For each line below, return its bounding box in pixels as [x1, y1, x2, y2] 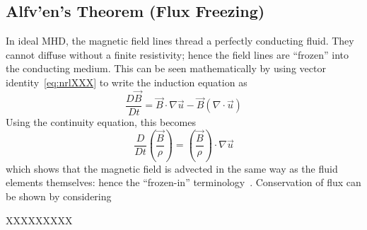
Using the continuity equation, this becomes [6, 114, 196, 129]
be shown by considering [6, 189, 112, 204]
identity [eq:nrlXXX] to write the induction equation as [6, 74, 247, 89]
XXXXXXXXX [6, 212, 73, 227]
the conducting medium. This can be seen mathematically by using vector [6, 61, 326, 76]
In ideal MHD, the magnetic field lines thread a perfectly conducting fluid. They [6, 33, 354, 48]
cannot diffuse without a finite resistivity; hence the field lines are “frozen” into [6, 47, 349, 62]
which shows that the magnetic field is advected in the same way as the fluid [6, 161, 338, 176]
